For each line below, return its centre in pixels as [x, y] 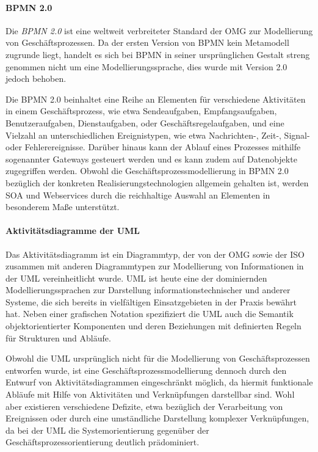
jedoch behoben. [36, 78]
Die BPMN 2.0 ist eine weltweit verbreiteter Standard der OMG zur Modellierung [159, 30]
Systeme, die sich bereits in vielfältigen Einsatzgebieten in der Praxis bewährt [151, 301]
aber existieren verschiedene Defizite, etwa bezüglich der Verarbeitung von [144, 406]
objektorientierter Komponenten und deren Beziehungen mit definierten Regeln [154, 326]
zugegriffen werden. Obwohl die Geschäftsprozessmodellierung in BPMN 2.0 [147, 171]
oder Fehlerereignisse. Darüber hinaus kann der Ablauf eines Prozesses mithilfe [153, 147]
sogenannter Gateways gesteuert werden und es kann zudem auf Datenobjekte [151, 159]
